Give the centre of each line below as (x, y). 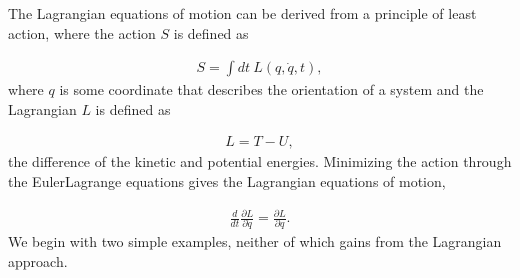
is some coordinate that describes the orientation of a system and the (271, 89)
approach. (38, 261)
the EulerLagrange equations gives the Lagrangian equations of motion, (227, 181)
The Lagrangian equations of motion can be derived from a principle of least (242, 13)
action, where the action (82, 32)
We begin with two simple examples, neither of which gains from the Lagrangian (255, 241)
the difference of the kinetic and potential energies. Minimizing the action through (260, 161)
